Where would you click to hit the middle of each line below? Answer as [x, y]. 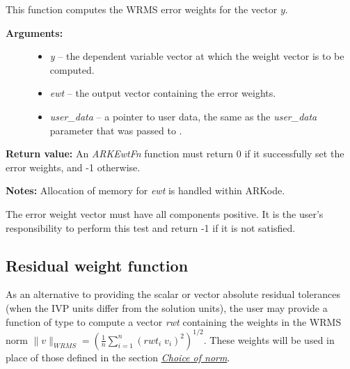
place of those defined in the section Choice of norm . [118, 357]
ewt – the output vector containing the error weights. [163, 93]
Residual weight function [97, 265]
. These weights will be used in [269, 339]
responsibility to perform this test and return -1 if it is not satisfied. [151, 227]
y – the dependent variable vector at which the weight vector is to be [197, 56]
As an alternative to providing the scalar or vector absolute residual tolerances [173, 294]
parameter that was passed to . [116, 130]
